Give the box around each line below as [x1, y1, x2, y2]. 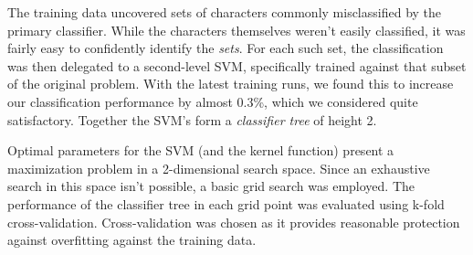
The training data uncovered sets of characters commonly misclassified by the [7, 3, 442, 21]
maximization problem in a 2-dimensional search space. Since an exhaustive [7, 158, 430, 177]
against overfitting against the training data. [7, 230, 257, 250]
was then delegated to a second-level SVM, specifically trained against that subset [7, 56, 467, 75]
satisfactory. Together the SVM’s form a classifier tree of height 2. [7, 110, 377, 129]
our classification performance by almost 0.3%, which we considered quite [7, 91, 418, 111]
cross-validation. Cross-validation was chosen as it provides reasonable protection [7, 212, 460, 231]
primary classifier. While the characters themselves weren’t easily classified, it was [7, 20, 466, 39]
